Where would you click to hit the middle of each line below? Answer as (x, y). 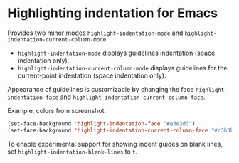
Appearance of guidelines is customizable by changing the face (101, 89)
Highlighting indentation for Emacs (113, 13)
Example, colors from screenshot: (57, 110)
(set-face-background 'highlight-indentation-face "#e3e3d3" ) (101, 123)
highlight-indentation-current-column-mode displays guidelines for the (122, 68)
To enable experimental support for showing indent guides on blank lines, (115, 144)
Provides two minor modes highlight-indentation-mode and (95, 33)
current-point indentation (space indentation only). (92, 75)
